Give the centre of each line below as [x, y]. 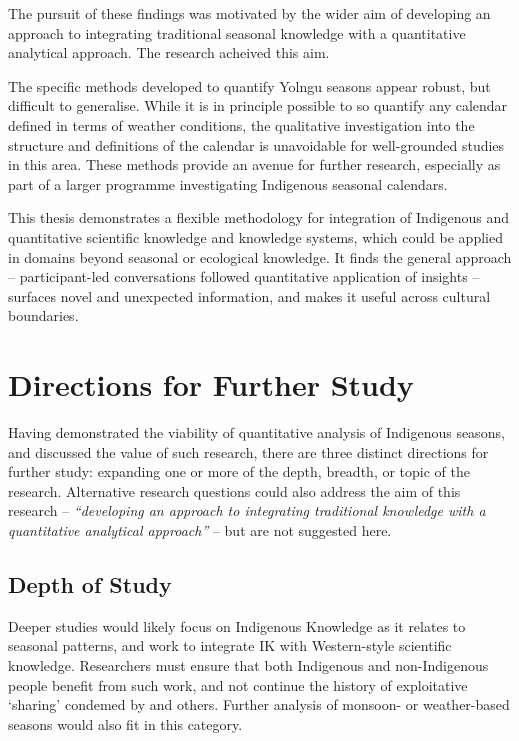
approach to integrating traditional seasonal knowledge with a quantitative [237, 32]
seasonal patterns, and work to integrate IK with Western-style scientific [230, 645]
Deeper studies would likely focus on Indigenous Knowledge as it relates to [237, 625]
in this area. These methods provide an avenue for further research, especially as [254, 164]
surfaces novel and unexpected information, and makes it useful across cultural [249, 295]
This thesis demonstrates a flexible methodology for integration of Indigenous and [259, 217]
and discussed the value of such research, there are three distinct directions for [248, 451]
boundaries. [43, 315]
